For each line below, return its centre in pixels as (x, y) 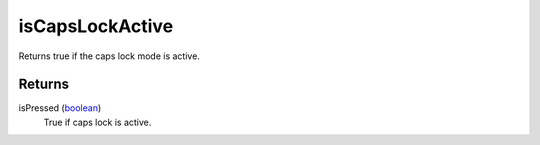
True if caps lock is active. (97, 122)
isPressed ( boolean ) (60, 108)
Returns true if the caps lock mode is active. (109, 56)
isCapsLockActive (96, 26)
